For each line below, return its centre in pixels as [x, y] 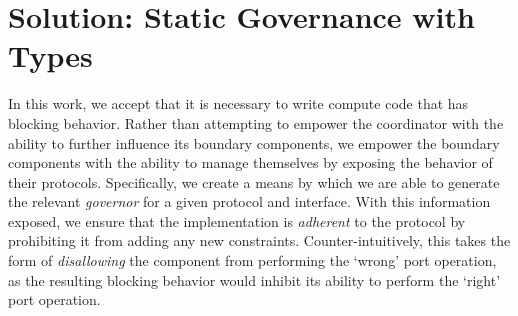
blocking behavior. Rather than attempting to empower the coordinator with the [256, 122]
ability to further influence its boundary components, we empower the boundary [254, 142]
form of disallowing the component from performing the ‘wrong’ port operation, [252, 260]
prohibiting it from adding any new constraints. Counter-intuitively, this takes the [259, 240]
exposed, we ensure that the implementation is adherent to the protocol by [237, 220]
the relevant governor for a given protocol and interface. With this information [249, 201]
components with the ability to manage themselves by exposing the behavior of [250, 162]
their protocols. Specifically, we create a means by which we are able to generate [254, 181]
